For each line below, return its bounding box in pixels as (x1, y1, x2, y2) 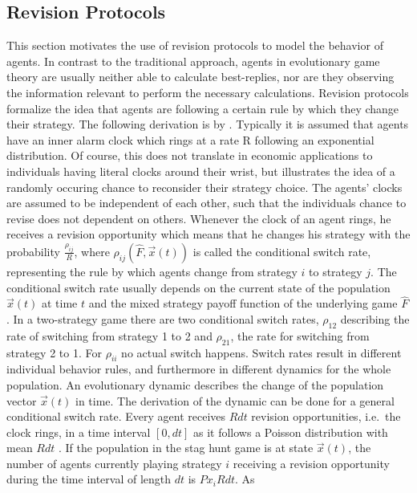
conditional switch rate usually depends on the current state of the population (6, 279, 391, 295)
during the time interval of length (6, 471, 172, 487)
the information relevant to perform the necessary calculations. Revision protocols (6, 84, 409, 100)
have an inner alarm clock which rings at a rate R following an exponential (6, 131, 374, 148)
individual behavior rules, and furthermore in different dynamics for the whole (6, 361, 391, 377)
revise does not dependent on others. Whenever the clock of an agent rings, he (6, 210, 391, 226)
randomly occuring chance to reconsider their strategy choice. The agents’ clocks (6, 178, 403, 195)
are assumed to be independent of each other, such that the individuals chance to (6, 194, 407, 211)
